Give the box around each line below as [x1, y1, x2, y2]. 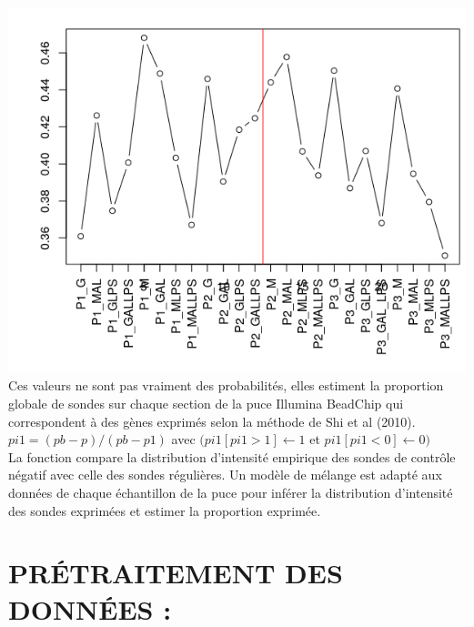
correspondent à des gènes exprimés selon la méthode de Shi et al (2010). [8, 411, 416, 430]
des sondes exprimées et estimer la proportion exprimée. [8, 501, 321, 520]
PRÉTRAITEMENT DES [8, 554, 343, 592]
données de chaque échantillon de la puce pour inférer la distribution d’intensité [8, 483, 453, 502]
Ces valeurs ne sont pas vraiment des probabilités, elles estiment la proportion [8, 376, 444, 395]
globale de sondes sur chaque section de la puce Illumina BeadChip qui [8, 394, 404, 413]
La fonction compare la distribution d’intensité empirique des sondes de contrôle [8, 447, 456, 466]
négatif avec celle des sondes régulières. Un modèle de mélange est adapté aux [8, 465, 442, 484]
